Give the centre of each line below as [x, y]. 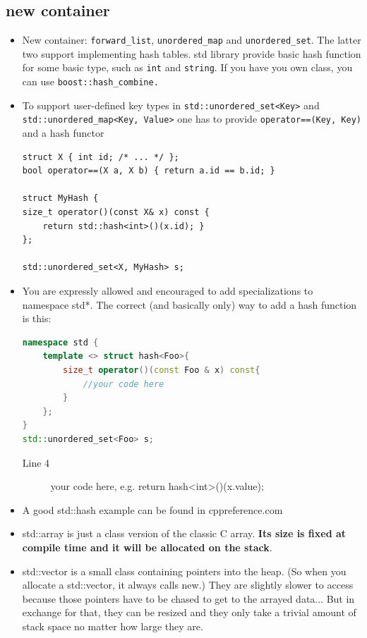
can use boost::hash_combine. [90, 81]
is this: [37, 318]
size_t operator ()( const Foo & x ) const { [162, 370]
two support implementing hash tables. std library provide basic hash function [192, 53]
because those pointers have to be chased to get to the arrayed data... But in [188, 598]
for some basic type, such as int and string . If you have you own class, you [187, 67]
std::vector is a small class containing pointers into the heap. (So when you [184, 571]
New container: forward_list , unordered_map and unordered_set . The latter [192, 40]
